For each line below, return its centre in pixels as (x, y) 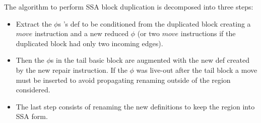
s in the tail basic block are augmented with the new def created (150, 60)
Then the (30, 60)
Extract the (34, 23)
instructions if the (208, 33)
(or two (148, 33)
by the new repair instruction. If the (72, 70)
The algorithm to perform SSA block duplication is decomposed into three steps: (129, 7)
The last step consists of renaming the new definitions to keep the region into (135, 106)
